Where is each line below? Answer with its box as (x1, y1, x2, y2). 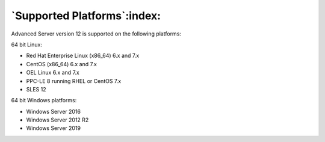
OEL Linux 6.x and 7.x (26, 69, 79, 76)
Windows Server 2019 (26, 125, 81, 132)
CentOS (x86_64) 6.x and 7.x (26, 60, 97, 67)
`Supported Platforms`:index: (11, 9, 161, 22)
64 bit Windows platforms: (11, 97, 77, 104)
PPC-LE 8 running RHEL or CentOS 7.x (26, 77, 122, 84)
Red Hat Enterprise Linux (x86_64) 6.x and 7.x (26, 52, 140, 60)
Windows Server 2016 (26, 108, 81, 115)
